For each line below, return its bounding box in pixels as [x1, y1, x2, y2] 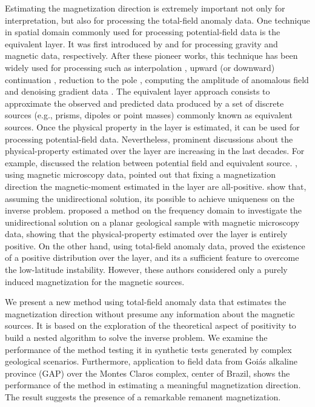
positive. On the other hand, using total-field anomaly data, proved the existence [5, 239, 305, 252]
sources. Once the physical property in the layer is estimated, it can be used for [5, 120, 300, 133]
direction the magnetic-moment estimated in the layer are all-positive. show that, [5, 180, 307, 192]
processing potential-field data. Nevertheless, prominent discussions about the [5, 132, 293, 145]
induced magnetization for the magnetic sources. [5, 275, 185, 288]
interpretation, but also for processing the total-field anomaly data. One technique [5, 13, 310, 26]
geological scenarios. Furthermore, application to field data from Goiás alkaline [5, 355, 297, 368]
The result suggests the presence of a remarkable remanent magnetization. [5, 391, 281, 403]
